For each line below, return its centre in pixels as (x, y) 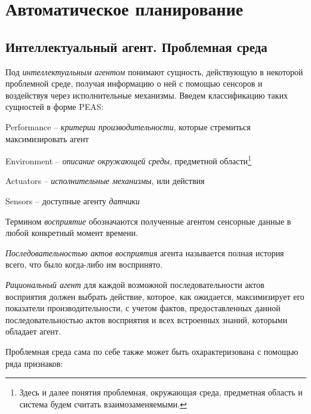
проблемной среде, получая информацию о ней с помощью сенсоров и (134, 83)
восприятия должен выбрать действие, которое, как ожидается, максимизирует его (155, 296)
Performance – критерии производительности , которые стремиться (128, 126)
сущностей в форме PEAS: (55, 107)
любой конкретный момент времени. (72, 233)
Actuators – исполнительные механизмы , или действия (105, 181)
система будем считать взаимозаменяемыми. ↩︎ (103, 404)
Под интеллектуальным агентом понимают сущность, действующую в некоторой (154, 71)
